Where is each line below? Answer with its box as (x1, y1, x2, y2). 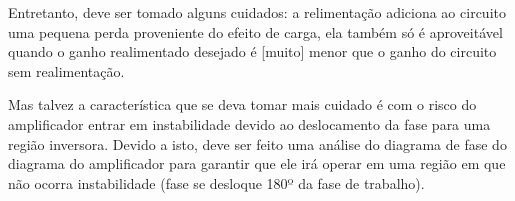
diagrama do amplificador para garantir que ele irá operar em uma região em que (8, 153, 506, 174)
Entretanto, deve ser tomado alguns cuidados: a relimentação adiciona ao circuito (8, 2, 506, 22)
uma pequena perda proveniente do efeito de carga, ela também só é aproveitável (8, 21, 503, 42)
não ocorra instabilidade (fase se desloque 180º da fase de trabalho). (8, 172, 425, 193)
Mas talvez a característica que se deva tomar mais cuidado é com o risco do (8, 94, 477, 115)
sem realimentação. (8, 60, 125, 81)
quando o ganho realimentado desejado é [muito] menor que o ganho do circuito (8, 41, 497, 62)
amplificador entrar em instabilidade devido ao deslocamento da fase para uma (8, 113, 491, 134)
